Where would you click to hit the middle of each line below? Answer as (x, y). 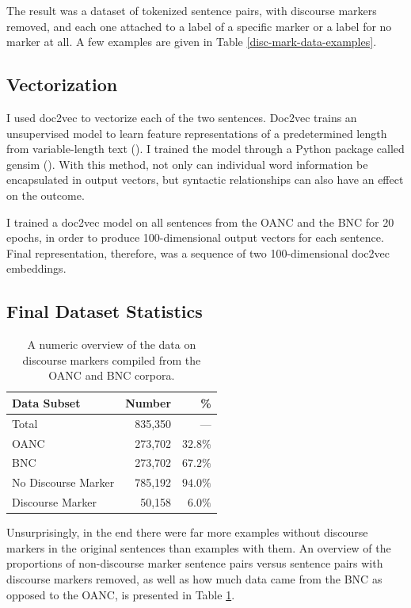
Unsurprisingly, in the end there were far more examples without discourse (187, 532)
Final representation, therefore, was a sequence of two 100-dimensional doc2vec (198, 252)
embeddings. (36, 268)
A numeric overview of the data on (112, 344)
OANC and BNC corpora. (112, 375)
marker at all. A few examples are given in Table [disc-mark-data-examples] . (192, 42)
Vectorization (62, 84)
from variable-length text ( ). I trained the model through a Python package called (205, 149)
